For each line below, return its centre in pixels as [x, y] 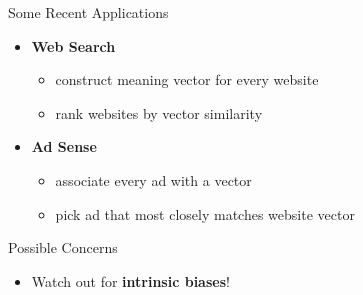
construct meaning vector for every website [187, 79]
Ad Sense [64, 146]
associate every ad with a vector [153, 179]
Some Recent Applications [88, 12]
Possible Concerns [63, 247]
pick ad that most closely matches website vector [205, 213]
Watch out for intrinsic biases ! [130, 280]
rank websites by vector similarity [159, 112]
